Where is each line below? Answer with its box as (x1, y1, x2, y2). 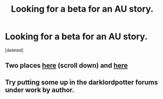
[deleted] (5, 47, 23, 53)
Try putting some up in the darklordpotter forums (5, 78, 158, 86)
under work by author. (5, 86, 74, 94)
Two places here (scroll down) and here (5, 61, 128, 70)
